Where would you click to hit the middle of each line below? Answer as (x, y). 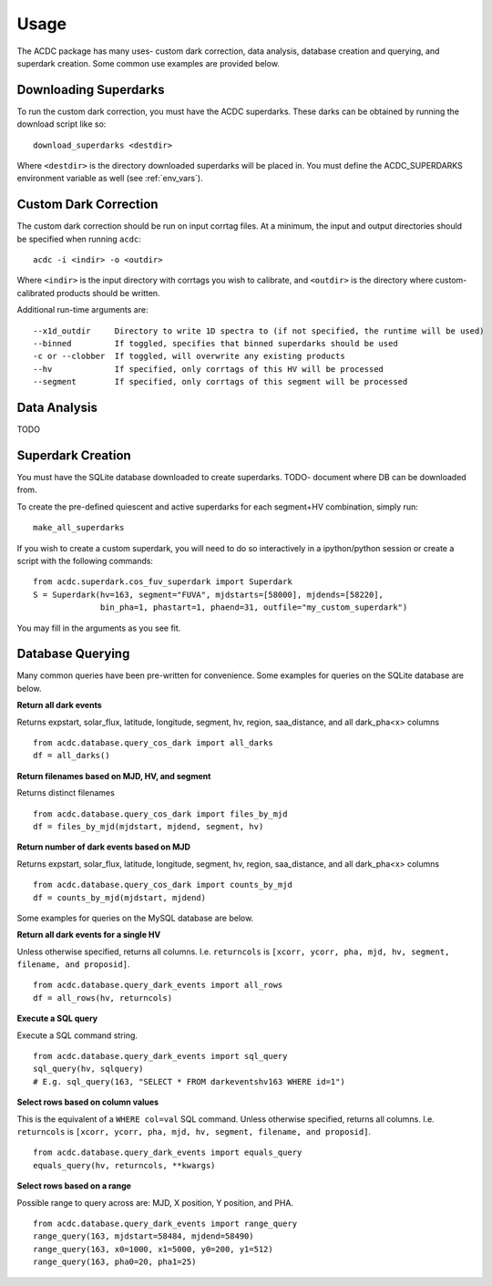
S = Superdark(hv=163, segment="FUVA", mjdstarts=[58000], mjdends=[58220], (209, 594)
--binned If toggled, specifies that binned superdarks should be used (215, 344)
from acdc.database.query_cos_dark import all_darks (153, 743)
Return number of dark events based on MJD (104, 847)
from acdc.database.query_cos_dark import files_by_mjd (160, 814)
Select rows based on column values (88, 1102)
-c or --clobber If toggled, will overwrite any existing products (189, 356)
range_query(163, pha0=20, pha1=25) (115, 1262)
